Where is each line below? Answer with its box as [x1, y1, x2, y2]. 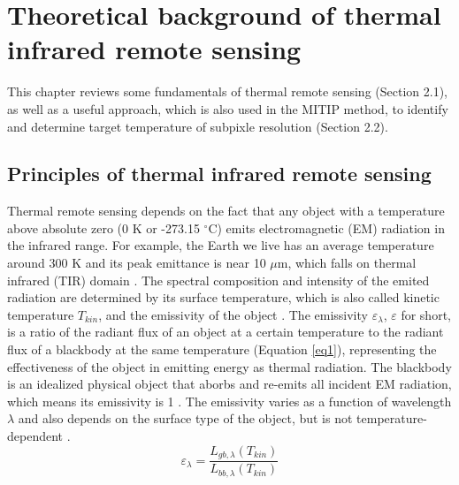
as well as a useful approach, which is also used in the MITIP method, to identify [7, 99, 448, 117]
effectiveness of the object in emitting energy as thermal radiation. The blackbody [7, 357, 452, 375]
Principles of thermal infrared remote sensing [7, 160, 432, 187]
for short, [401, 305, 451, 323]
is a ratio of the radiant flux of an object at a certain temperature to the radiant [7, 322, 444, 341]
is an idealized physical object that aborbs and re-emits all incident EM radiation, [7, 375, 452, 393]
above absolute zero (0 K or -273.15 [7, 218, 200, 237]
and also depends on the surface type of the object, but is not [18, 409, 353, 428]
